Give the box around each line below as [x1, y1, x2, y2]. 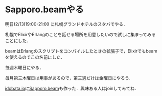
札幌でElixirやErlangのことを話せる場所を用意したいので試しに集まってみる [5, 31, 156, 37]
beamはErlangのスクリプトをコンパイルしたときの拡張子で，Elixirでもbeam [5, 48, 158, 54]
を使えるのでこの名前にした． [5, 54, 65, 60]
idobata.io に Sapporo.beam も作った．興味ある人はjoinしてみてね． [5, 85, 139, 91]
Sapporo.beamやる [5, 4, 84, 15]
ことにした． [5, 37, 31, 44]
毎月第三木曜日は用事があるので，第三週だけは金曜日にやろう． [5, 75, 134, 81]
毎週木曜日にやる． [5, 64, 44, 71]
